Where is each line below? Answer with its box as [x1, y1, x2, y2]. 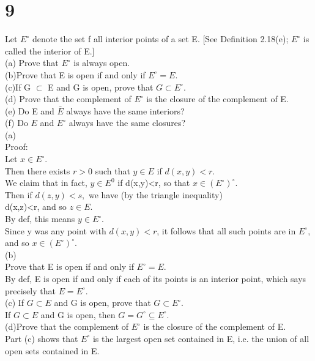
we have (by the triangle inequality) [88, 188, 223, 201]
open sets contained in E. [5, 344, 100, 357]
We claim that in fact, [5, 176, 87, 189]
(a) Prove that [5, 56, 59, 69]
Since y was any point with [5, 224, 106, 237]
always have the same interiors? [66, 104, 185, 117]
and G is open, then [40, 308, 116, 321]
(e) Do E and [5, 104, 54, 117]
